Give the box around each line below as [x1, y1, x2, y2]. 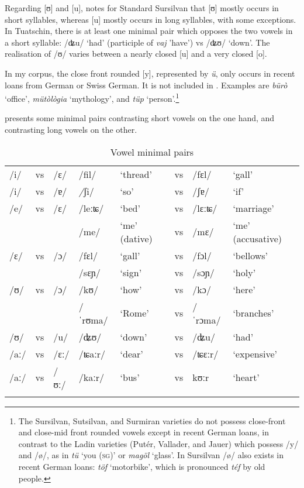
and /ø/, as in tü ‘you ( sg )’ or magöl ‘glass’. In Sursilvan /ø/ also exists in [18, 449, 284, 461]
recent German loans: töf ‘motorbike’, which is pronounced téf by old [18, 460, 265, 472]
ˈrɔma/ [192, 312, 221, 327]
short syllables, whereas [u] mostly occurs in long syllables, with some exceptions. [5, 13, 296, 25]
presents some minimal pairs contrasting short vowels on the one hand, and [5, 112, 275, 124]
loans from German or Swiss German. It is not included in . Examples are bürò [5, 78, 288, 91]
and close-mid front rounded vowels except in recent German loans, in [18, 426, 270, 438]
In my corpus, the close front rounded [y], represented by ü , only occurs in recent [5, 67, 295, 79]
